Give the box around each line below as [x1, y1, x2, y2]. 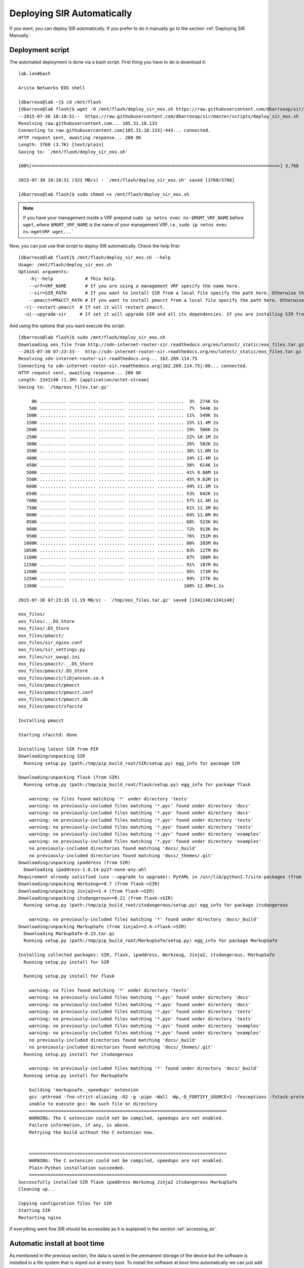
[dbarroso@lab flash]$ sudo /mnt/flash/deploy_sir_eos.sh [18, 335, 166, 340]
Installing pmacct [18, 718, 64, 724]
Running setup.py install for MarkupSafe [23, 1073, 128, 1078]
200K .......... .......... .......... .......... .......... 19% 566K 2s [26, 427, 219, 433]
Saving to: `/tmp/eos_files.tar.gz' [18, 384, 109, 390]
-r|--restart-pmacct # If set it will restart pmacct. [23, 304, 166, 310]
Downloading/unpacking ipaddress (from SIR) [18, 860, 131, 866]
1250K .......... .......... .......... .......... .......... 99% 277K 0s [23, 576, 219, 582]
